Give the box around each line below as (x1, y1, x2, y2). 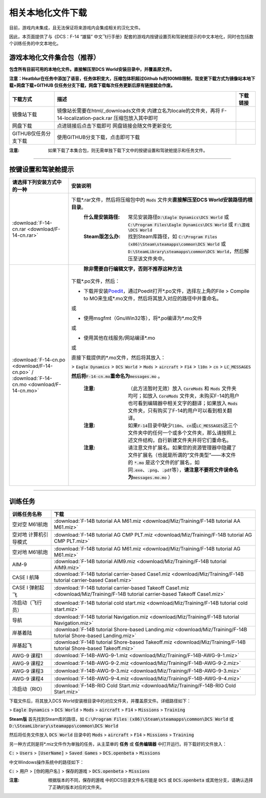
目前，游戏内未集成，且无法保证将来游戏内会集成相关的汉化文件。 (9, 25, 143, 31)
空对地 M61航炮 (12, 548, 48, 555)
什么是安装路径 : (83, 214, 120, 220)
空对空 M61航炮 (12, 521, 48, 528)
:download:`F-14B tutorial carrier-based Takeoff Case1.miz (54, 584, 189, 591)
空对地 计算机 (12, 531, 44, 538)
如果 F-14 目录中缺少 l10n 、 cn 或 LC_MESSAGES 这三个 (128, 422, 238, 429)
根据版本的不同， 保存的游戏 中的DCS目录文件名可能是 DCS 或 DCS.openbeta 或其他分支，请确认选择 (48, 777, 253, 783)
